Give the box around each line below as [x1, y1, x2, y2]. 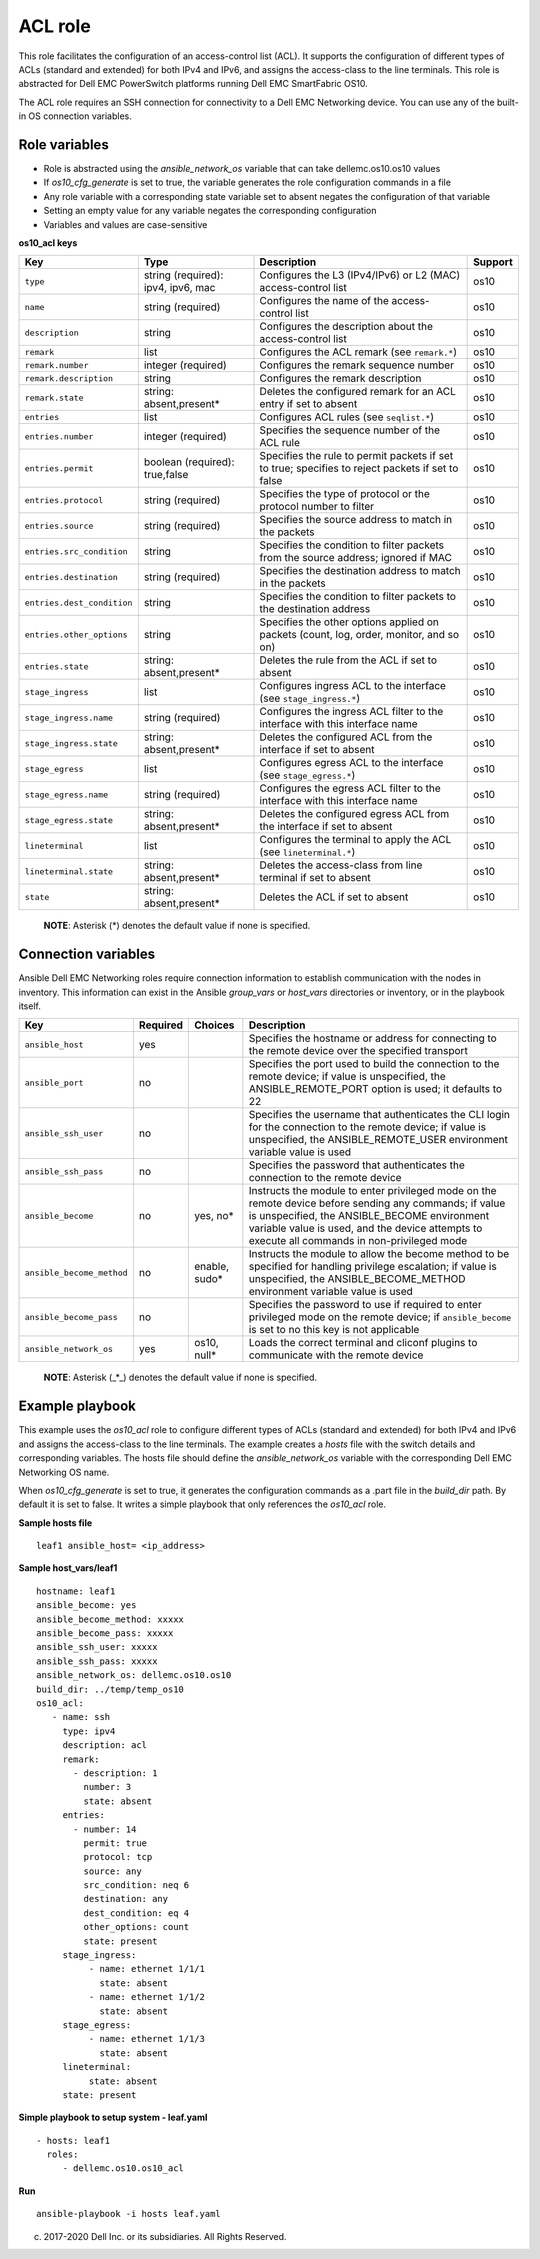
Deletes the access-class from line [259, 858, 423, 872]
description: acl [62, 1740, 148, 1751]
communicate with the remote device [248, 1348, 424, 1362]
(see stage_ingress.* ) [259, 691, 361, 705]
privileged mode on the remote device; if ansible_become [248, 1310, 512, 1324]
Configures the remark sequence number [259, 358, 455, 372]
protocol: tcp [83, 1851, 153, 1863]
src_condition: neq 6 [83, 1880, 190, 1891]
